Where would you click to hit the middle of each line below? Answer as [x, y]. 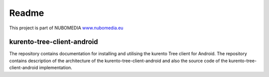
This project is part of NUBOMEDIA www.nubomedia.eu [66, 28]
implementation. [56, 68]
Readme [27, 13]
